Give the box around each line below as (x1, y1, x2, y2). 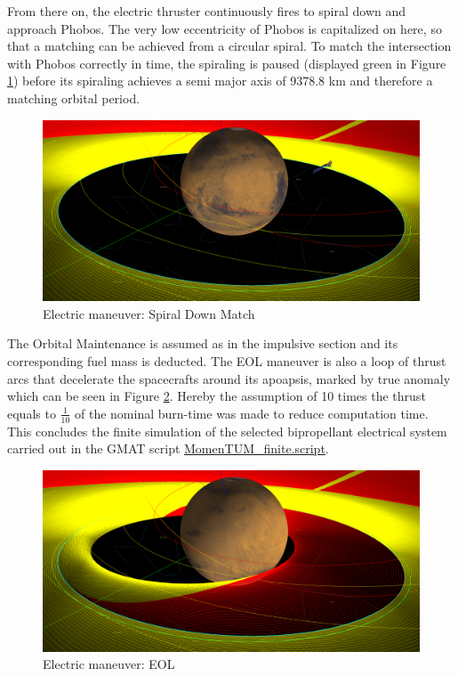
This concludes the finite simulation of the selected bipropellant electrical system (7, 421, 447, 440)
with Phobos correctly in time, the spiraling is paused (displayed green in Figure (7, 53, 446, 72)
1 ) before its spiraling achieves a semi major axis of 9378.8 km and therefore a (7, 71, 433, 90)
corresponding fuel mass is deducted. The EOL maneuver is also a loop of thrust (7, 352, 446, 371)
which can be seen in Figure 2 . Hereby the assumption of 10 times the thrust (7, 387, 426, 405)
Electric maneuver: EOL (43, 655, 175, 673)
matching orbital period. (7, 88, 141, 107)
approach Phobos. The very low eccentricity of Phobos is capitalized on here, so (7, 19, 442, 37)
